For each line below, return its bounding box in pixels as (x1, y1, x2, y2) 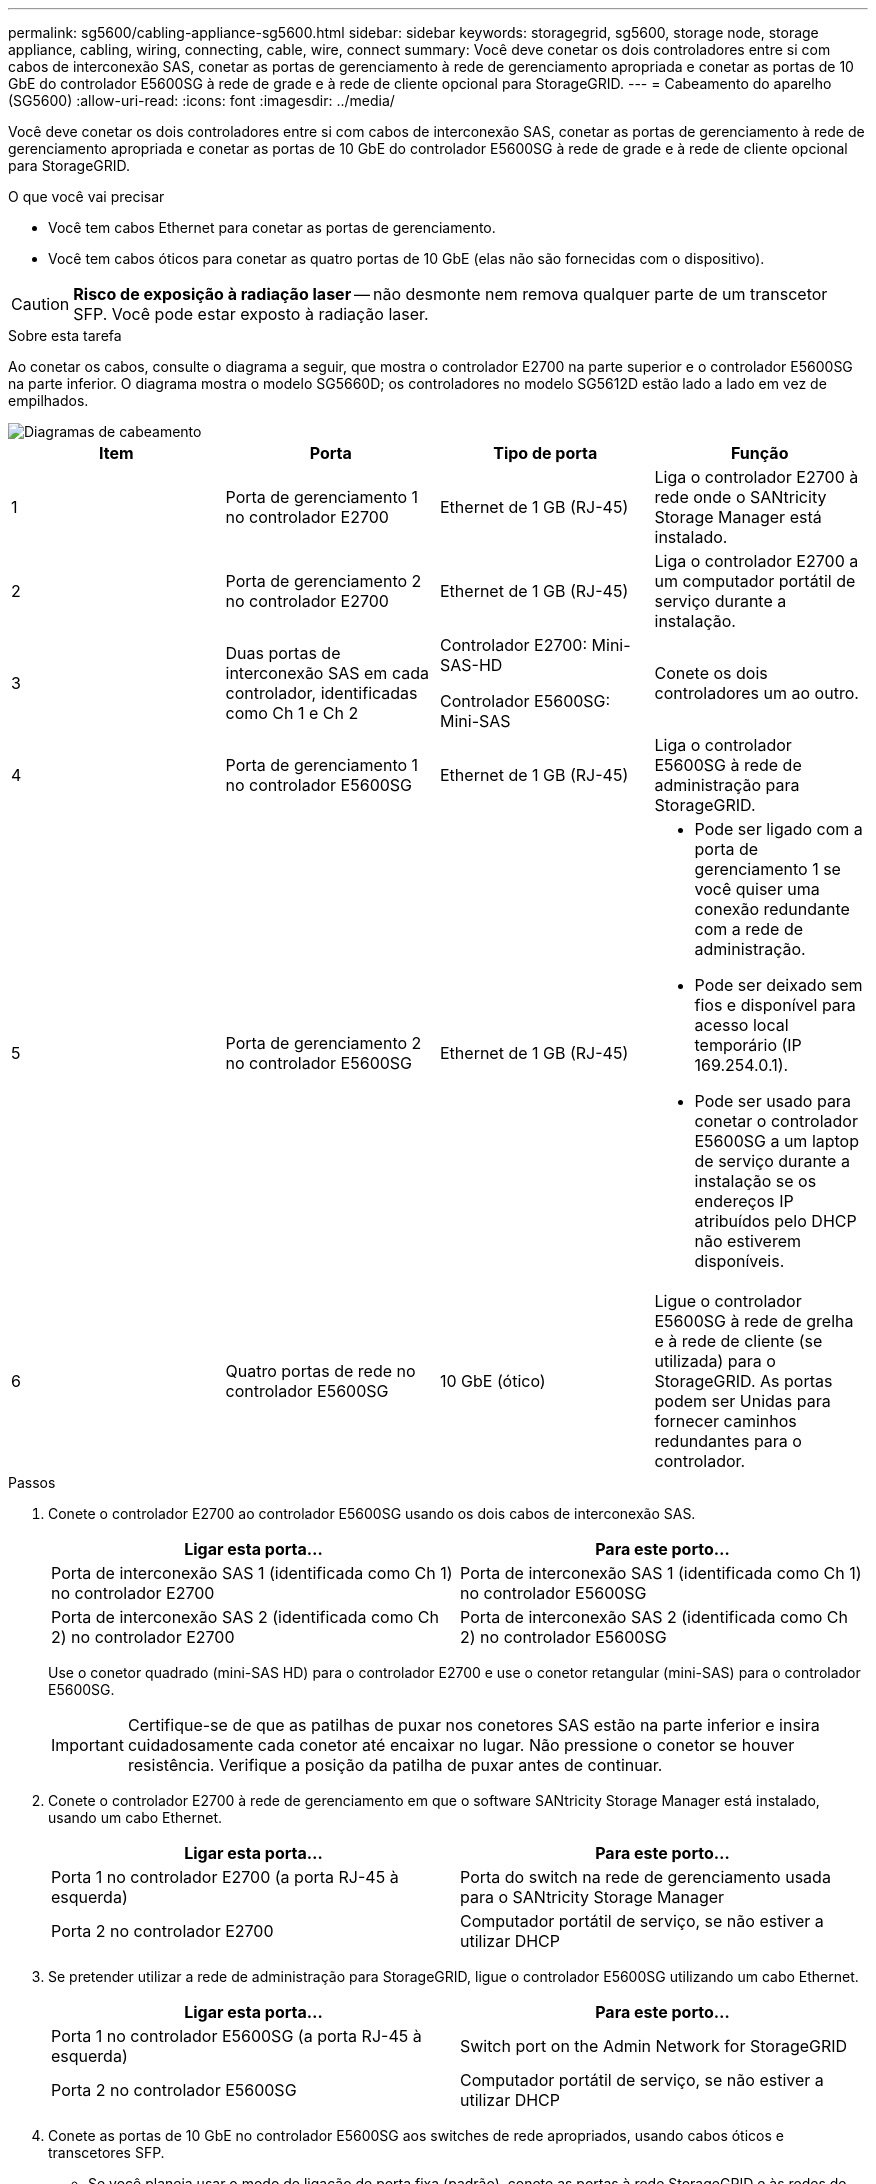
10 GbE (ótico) (440, 1371, 546, 1391)
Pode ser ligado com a (694, 819, 863, 839)
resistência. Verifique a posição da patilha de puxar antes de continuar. (127, 1755, 663, 1775)
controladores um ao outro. (654, 683, 859, 703)
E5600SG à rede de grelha (654, 1311, 854, 1331)
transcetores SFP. (48, 2144, 165, 2161)
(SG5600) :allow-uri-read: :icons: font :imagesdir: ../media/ (8, 92, 395, 109)
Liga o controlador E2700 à (654, 467, 859, 487)
